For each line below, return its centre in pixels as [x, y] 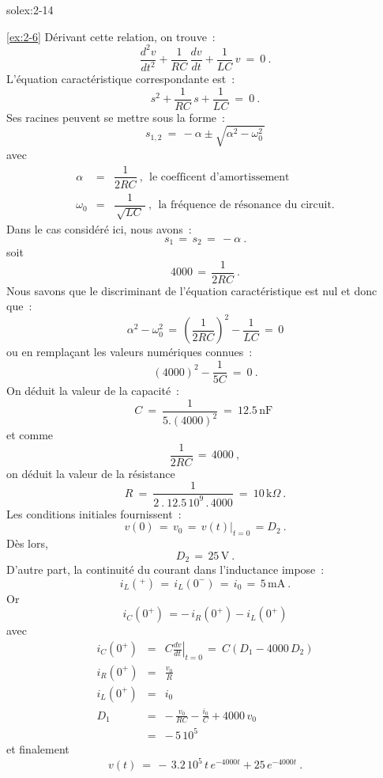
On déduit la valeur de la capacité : [93, 391]
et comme [30, 435]
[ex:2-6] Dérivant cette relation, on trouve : [111, 36]
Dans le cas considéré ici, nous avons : [99, 229]
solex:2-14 [30, 9]
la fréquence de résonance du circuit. [246, 205]
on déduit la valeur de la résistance [91, 473]
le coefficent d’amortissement [220, 177]
